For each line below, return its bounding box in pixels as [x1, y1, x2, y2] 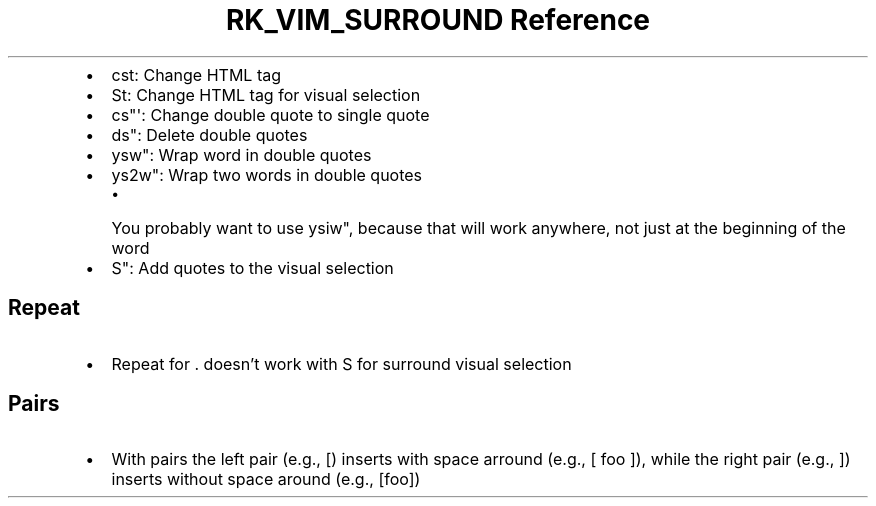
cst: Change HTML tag [111, 64, 281, 85]
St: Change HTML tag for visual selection [111, 84, 421, 105]
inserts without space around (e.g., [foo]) [111, 469, 421, 490]
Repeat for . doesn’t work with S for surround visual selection [111, 353, 572, 374]
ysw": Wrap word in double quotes [111, 144, 372, 165]
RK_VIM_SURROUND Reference [225, 3, 651, 37]
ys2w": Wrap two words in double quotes [111, 164, 423, 185]
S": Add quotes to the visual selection [111, 257, 394, 278]
